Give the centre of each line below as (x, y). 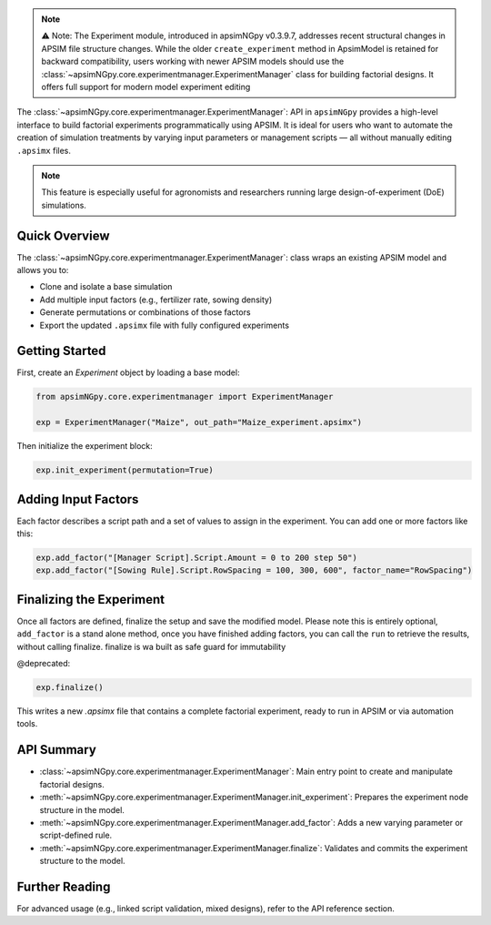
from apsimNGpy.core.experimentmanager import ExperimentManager (185, 397)
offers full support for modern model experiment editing (146, 86)
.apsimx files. (44, 150)
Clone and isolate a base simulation (106, 287)
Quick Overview (63, 235)
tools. (27, 724)
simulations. (64, 205)
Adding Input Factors (78, 499)
